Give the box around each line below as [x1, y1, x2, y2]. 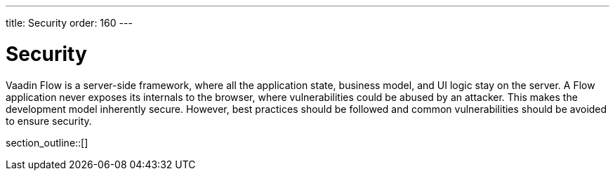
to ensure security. [6, 114, 92, 127]
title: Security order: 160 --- [6, 17, 133, 29]
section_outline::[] [6, 136, 88, 149]
